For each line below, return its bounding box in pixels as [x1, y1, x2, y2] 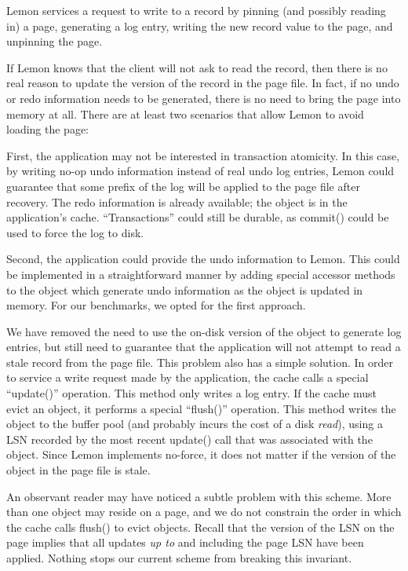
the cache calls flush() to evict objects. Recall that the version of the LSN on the [6, 518, 395, 535]
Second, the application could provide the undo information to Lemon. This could [6, 251, 400, 267]
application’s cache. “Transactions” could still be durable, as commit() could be [6, 209, 389, 225]
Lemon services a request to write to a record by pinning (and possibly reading [6, 2, 386, 18]
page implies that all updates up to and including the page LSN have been [6, 534, 364, 551]
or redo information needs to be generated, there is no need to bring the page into [6, 90, 401, 106]
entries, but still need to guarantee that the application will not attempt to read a [6, 339, 401, 355]
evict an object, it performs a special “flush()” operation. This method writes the [6, 400, 396, 416]
